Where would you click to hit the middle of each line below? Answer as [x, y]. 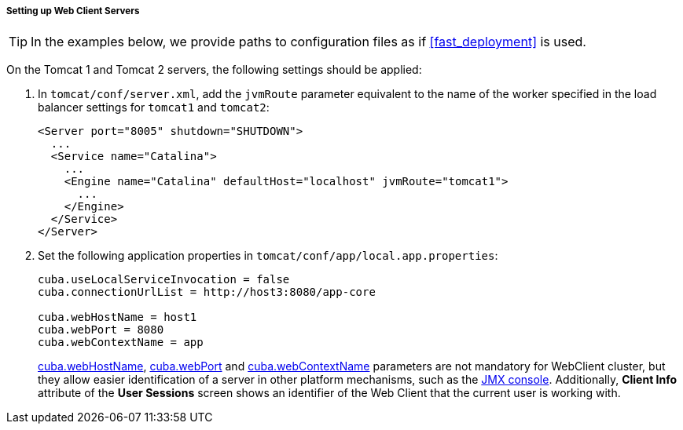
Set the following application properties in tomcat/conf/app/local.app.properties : [268, 256]
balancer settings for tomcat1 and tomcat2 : [154, 107]
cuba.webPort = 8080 [101, 330]
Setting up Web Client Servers [73, 11]
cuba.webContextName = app [121, 343]
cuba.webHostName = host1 [118, 317]
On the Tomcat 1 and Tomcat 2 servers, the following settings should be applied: [214, 70]
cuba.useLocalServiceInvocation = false [164, 280]
